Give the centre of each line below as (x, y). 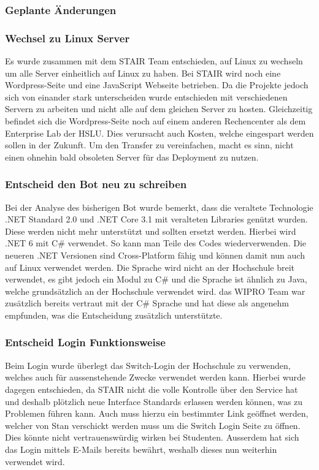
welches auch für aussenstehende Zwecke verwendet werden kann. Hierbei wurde (156, 377)
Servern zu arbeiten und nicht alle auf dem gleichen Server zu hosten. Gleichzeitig (159, 109)
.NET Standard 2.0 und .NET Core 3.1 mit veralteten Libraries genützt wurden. (156, 219)
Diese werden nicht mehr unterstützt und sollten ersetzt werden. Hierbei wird (151, 231)
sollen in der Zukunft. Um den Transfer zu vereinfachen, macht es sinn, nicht (149, 145)
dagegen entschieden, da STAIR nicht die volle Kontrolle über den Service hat (152, 389)
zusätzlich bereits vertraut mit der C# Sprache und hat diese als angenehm (147, 303)
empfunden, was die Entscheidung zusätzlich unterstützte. (114, 315)
